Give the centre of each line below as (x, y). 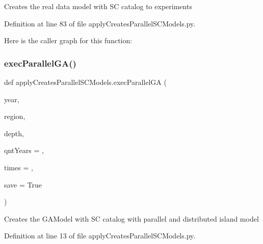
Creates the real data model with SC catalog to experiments (98, 6)
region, (15, 116)
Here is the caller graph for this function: (68, 40)
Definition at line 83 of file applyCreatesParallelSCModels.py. (100, 23)
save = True (23, 184)
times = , (19, 167)
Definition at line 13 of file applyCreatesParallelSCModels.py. (100, 236)
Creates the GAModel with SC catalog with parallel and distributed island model (131, 218)
